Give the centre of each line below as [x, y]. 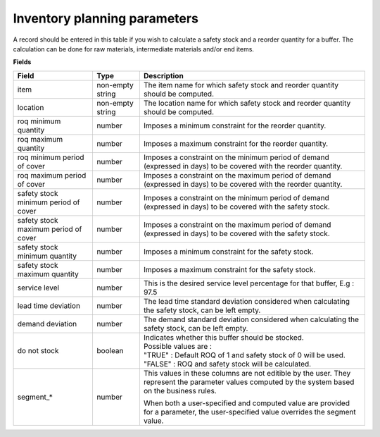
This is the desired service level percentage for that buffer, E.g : [249, 283]
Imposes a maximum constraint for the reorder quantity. [236, 143]
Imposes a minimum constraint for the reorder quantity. [235, 125]
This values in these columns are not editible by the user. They [247, 373]
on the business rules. [180, 390]
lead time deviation [49, 305]
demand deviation [47, 324]
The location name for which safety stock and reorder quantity [247, 103]
